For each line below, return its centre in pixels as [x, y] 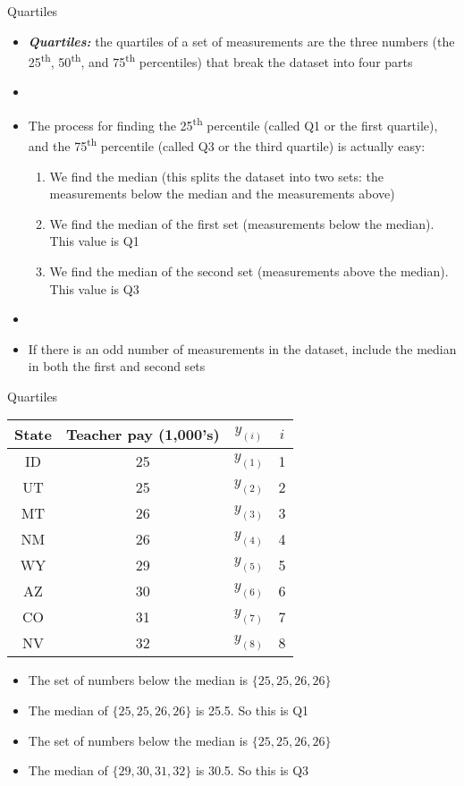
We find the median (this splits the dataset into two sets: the [216, 176]
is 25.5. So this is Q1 [252, 710]
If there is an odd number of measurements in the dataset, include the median [242, 348]
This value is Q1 [94, 241]
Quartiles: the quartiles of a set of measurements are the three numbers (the [241, 41]
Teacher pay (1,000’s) [143, 435]
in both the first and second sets [117, 366]
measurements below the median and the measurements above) [222, 194]
